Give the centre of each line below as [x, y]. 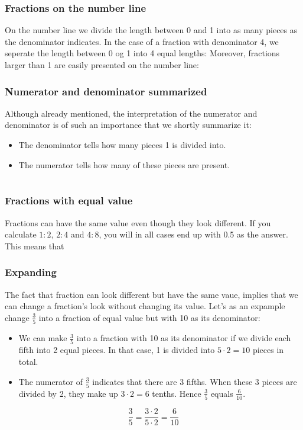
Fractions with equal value [69, 200]
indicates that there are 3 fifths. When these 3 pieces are [195, 381]
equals [222, 393]
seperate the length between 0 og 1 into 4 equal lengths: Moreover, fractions [142, 53]
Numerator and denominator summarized [106, 91]
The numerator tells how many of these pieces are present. [124, 164]
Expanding [31, 272]
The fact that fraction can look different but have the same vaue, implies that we [151, 294]
